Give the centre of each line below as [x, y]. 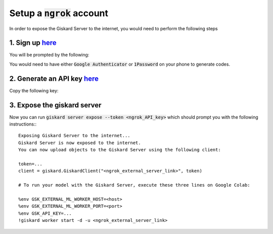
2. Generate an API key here [54, 78]
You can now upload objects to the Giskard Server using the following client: [120, 150]
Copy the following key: [34, 90]
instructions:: [23, 124]
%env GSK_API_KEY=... [45, 213]
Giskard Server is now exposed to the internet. [80, 143]
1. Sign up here [33, 43]
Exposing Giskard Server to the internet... [75, 136]
